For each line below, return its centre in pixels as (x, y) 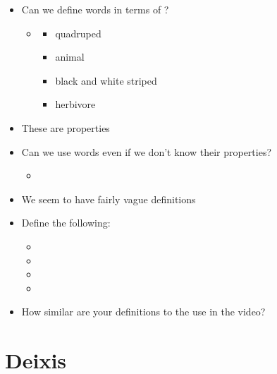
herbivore (75, 104)
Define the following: (66, 223)
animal (70, 57)
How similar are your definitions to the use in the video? (143, 312)
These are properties (66, 127)
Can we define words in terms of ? (95, 9)
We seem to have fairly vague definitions (109, 199)
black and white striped (106, 80)
